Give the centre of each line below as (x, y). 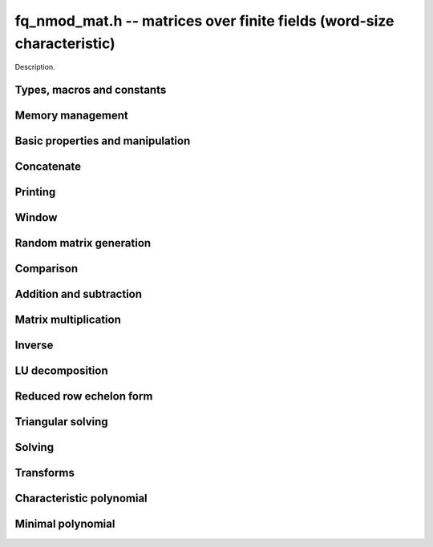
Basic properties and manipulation (103, 141)
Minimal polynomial (65, 524)
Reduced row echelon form (84, 396)
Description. (35, 67)
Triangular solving (61, 422)
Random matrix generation (83, 243)
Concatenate (48, 167)
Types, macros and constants (91, 90)
